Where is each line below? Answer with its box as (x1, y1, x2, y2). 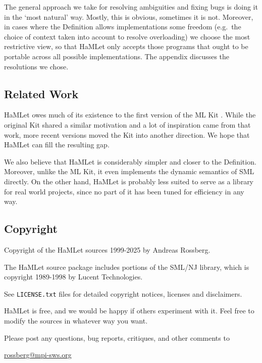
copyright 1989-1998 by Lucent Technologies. (4, 271, 143, 282)
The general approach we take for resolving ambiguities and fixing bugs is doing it (4, 2, 258, 12)
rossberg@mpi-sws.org (4, 349, 72, 360)
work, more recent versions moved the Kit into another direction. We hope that (4, 129, 250, 140)
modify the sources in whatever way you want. (4, 315, 148, 326)
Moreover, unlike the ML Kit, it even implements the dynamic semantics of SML (4, 166, 254, 177)
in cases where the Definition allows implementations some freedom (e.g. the (4, 21, 241, 32)
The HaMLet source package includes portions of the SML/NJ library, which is (4, 261, 249, 272)
